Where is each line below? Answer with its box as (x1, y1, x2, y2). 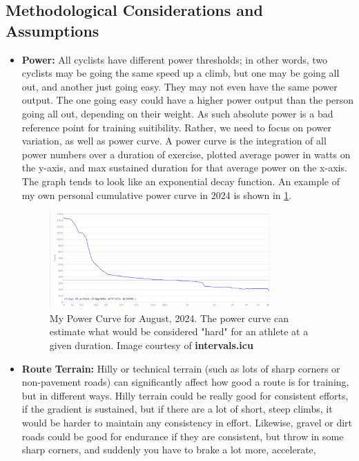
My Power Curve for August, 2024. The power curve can (49, 310, 289, 325)
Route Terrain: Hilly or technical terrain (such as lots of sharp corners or (21, 361, 340, 375)
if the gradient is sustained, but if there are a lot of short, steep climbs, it (21, 402, 333, 416)
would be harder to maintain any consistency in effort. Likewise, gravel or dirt (21, 415, 353, 429)
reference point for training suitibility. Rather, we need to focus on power (21, 120, 332, 134)
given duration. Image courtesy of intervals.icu (49, 337, 253, 352)
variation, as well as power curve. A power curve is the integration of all (21, 133, 327, 148)
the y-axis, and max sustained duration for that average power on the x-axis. (21, 160, 347, 175)
